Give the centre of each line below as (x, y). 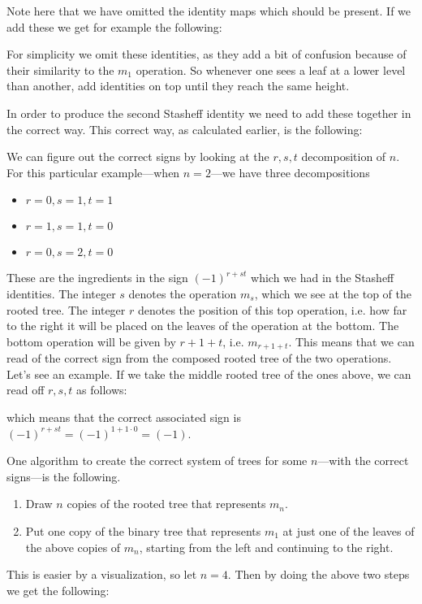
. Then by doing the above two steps (319, 574)
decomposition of (344, 156)
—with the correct (363, 461)
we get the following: (58, 590)
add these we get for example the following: (114, 26)
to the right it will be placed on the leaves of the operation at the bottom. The (203, 326)
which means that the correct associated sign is (124, 417)
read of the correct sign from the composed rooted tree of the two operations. (199, 358)
